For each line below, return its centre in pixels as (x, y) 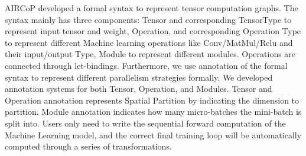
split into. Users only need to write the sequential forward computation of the (145, 123)
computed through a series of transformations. (88, 146)
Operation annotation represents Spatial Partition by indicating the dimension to (152, 100)
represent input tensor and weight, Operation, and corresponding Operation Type (153, 31)
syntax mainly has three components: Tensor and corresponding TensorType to (148, 19)
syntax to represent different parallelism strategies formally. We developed (139, 77)
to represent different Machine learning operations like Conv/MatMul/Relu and (149, 42)
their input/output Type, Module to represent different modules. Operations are (150, 54)
